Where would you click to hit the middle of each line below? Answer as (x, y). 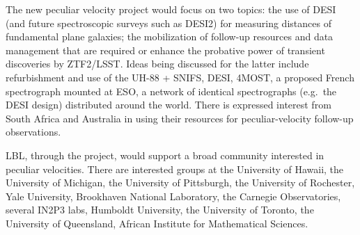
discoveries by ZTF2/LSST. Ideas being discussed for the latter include (157, 64)
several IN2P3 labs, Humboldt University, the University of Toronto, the (160, 210)
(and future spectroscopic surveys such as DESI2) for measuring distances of (169, 23)
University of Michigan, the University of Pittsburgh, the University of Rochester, (180, 183)
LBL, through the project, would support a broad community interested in (165, 155)
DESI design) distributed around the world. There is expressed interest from (169, 105)
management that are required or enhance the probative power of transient (165, 50)
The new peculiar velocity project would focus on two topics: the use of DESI (171, 9)
